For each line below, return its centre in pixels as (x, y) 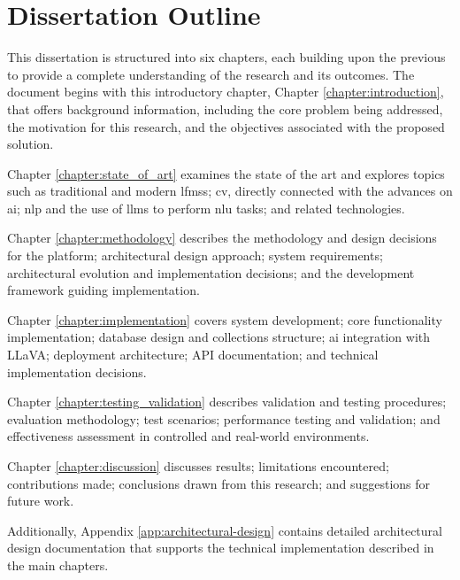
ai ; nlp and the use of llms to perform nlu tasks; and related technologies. (206, 208)
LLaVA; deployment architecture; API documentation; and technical (193, 355)
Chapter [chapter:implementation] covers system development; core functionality (225, 319)
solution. (31, 144)
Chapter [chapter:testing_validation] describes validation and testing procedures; (227, 402)
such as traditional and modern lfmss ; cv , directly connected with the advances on (230, 191)
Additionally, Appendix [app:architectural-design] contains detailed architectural (225, 530)
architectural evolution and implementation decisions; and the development (211, 272)
